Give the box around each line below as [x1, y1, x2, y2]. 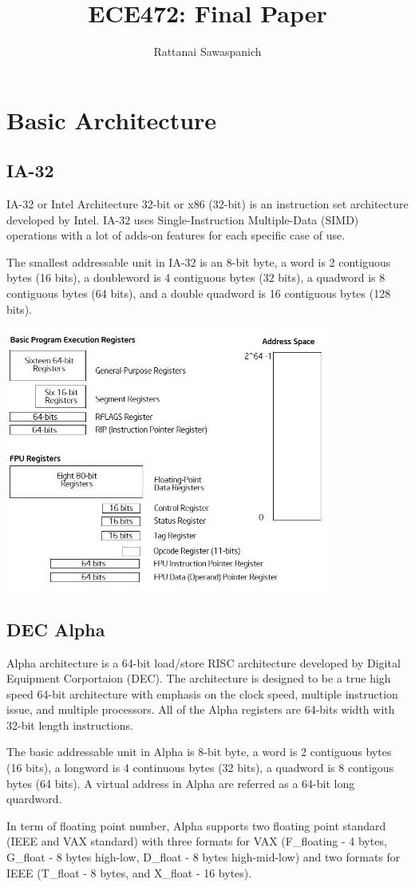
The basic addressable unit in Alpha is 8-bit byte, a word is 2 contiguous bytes [6, 743, 392, 760]
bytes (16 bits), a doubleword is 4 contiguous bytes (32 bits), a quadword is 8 [6, 269, 385, 286]
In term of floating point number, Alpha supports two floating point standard [6, 817, 386, 834]
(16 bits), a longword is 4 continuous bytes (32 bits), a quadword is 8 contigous [6, 759, 394, 776]
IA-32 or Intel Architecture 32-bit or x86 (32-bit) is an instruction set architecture [6, 196, 409, 212]
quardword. [6, 790, 62, 807]
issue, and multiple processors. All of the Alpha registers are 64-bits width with [6, 701, 395, 718]
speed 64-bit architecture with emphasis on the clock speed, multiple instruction [6, 685, 398, 702]
